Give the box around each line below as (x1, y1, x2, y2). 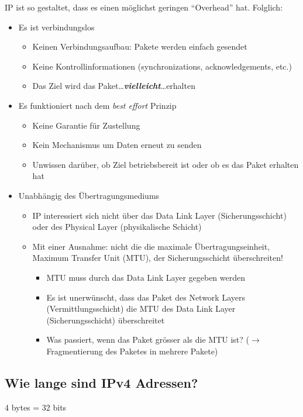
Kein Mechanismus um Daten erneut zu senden (32, 139, 202, 151)
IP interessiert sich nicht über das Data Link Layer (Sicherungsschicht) (32, 209, 287, 221)
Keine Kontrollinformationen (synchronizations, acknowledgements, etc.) (32, 60, 292, 72)
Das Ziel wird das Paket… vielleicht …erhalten (32, 80, 195, 92)
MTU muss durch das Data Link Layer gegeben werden (46, 271, 246, 283)
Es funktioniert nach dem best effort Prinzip (18, 99, 177, 111)
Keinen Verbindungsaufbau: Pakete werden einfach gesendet (32, 40, 247, 53)
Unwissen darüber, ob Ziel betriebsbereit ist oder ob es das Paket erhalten (32, 158, 299, 170)
